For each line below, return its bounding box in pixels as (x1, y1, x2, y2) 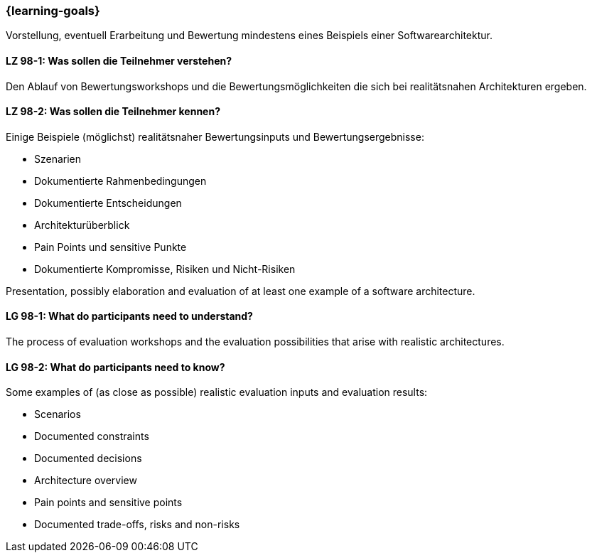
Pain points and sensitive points (34, 496, 183, 509)
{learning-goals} (6, 4, 100, 18)
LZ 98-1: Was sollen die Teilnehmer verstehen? (6, 54, 232, 67)
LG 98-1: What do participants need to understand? (6, 310, 253, 323)
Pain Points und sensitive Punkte (34, 240, 187, 253)
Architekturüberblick (34, 218, 130, 231)
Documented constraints (34, 430, 149, 443)
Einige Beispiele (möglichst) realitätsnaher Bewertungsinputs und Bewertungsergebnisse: (6, 130, 424, 143)
